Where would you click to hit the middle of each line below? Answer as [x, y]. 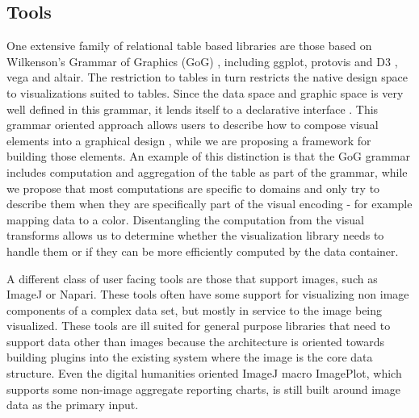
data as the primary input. [73, 405]
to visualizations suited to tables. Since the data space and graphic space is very [205, 92]
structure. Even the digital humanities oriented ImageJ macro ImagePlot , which [204, 373]
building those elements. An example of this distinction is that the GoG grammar [208, 156]
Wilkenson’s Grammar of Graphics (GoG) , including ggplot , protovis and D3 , [202, 61]
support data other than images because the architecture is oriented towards [196, 341]
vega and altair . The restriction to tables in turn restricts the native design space [207, 77]
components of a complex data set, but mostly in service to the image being [195, 309]
